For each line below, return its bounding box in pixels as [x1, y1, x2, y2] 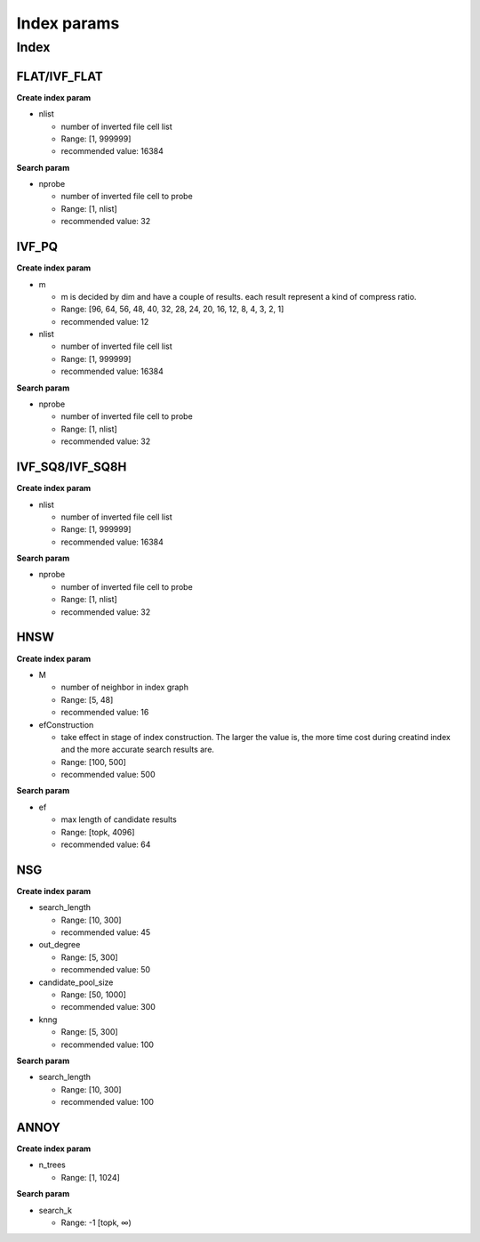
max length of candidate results [60, 814, 177, 825]
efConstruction [38, 719, 94, 730]
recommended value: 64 [60, 839, 151, 850]
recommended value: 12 [60, 316, 149, 327]
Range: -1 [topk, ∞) [60, 1217, 132, 1228]
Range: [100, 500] [60, 756, 126, 767]
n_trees [38, 1159, 66, 1170]
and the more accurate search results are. [60, 744, 215, 755]
